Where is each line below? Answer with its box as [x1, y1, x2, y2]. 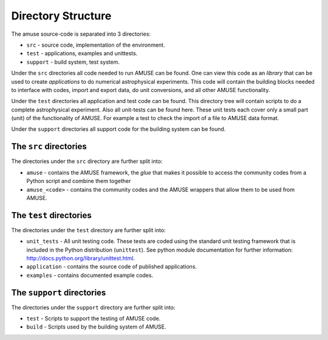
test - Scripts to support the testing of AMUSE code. [26, 315, 161, 322]
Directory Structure [11, 9, 112, 22]
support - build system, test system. [26, 58, 120, 65]
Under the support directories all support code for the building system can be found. [11, 125, 226, 133]
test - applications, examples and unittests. [26, 50, 138, 57]
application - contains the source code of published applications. [26, 263, 197, 270]
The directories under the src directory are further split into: [11, 158, 163, 165]
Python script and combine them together [26, 178, 131, 185]
